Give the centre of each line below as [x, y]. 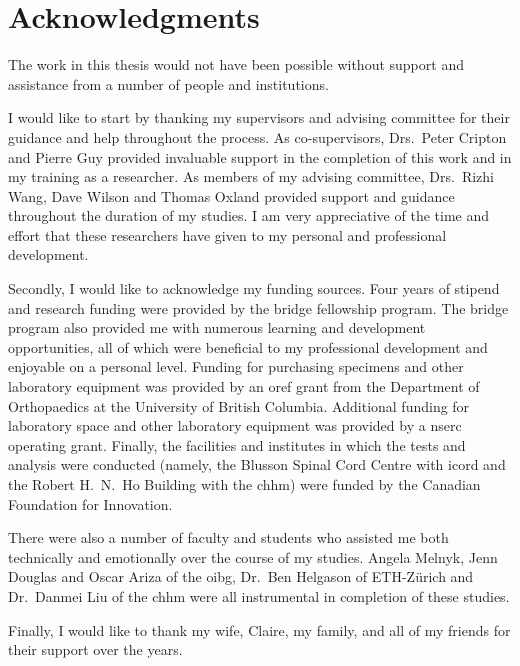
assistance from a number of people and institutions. [168, 83]
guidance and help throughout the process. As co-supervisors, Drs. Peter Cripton [257, 136]
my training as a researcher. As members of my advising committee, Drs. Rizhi [251, 176]
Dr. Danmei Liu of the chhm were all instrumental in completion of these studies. [259, 595]
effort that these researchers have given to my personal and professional [227, 234]
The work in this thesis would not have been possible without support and [236, 64]
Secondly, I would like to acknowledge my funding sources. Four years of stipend [254, 288]
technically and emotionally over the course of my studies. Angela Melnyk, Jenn [253, 556]
